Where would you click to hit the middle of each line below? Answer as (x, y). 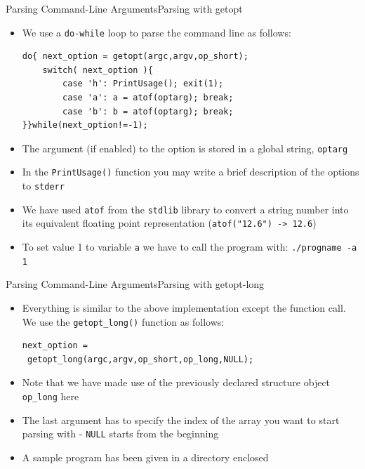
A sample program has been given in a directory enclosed (145, 457)
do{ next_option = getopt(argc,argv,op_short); (135, 57)
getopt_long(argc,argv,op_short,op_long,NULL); (140, 359)
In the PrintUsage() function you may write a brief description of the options (191, 172)
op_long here (51, 396)
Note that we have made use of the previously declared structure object (176, 382)
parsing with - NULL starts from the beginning (120, 434)
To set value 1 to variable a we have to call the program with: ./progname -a (190, 247)
